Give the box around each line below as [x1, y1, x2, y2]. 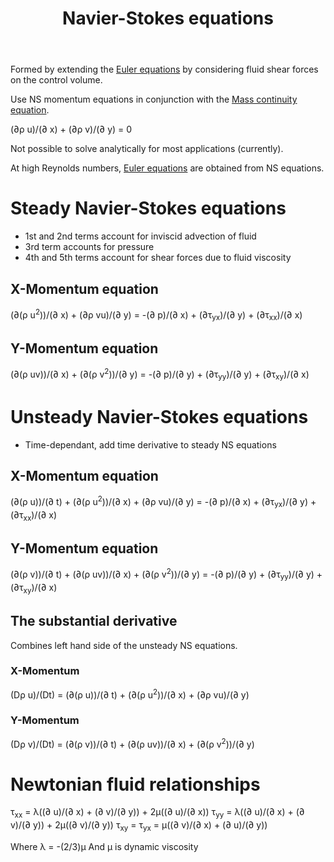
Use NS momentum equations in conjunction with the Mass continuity [10, 93, 298, 106]
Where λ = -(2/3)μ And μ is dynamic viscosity [10, 840, 199, 852]
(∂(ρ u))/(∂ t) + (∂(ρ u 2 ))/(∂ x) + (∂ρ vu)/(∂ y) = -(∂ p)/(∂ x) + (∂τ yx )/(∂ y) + [10, 494, 317, 510]
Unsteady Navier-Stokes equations [10, 405, 309, 428]
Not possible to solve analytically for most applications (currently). [10, 143, 284, 155]
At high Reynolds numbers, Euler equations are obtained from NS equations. [10, 162, 325, 174]
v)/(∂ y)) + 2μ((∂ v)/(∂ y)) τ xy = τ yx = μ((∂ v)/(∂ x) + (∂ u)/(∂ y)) [10, 819, 268, 833]
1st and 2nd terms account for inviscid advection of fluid [24, 230, 257, 242]
